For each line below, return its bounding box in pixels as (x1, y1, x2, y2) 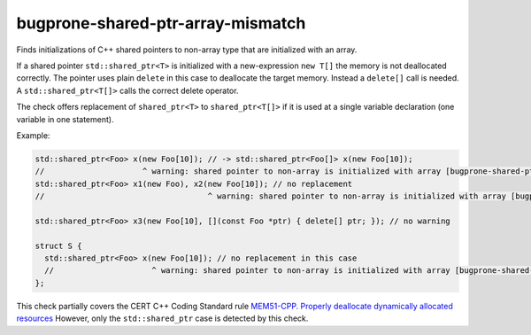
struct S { (35, 240, 82, 251)
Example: (16, 129, 50, 141)
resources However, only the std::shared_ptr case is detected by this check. (16, 313, 309, 323)
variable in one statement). (16, 113, 114, 124)
